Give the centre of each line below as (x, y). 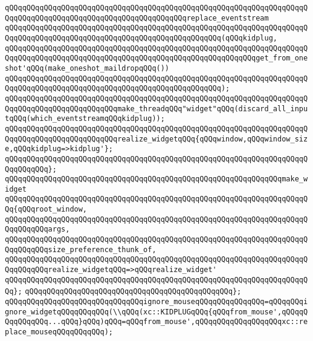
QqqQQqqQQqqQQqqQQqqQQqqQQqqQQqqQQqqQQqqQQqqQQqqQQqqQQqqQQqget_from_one (156, 58)
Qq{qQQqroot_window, (46, 209)
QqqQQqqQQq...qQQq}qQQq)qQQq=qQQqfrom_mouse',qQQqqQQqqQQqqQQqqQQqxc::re (156, 322)
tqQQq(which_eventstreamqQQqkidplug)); (85, 119)
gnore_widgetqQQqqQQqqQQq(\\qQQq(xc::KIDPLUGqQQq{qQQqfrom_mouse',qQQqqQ (156, 312)
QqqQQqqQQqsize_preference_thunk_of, (81, 249)
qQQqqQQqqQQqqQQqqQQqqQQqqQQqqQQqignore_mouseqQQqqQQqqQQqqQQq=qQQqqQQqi (156, 302)
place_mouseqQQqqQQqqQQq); (59, 332)
